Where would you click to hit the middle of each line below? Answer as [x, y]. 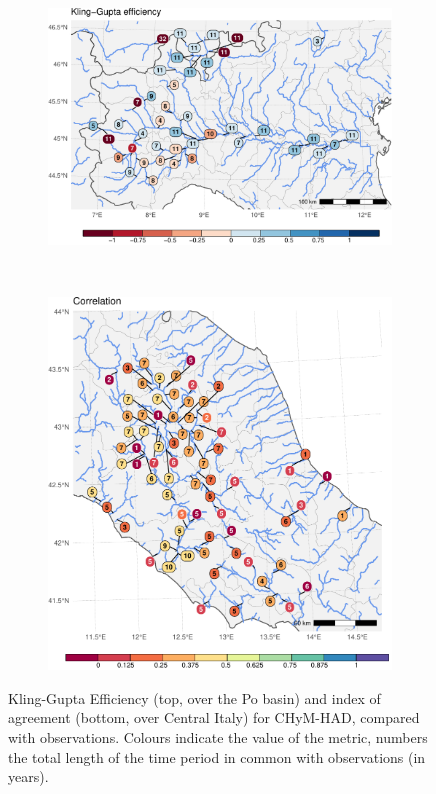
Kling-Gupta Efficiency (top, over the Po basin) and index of [194, 697]
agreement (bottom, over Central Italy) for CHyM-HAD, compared [214, 717]
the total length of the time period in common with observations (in [217, 756]
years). [28, 776]
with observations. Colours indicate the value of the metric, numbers [218, 736]
